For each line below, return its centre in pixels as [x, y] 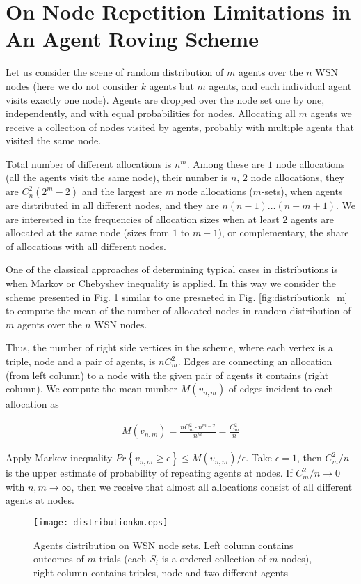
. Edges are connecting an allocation [255, 361]
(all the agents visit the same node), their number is [117, 177]
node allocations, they [297, 177]
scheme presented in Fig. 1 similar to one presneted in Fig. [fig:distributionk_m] [177, 297]
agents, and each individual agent [280, 85]
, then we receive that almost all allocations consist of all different [212, 486]
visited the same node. [54, 140]
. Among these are [226, 163]
